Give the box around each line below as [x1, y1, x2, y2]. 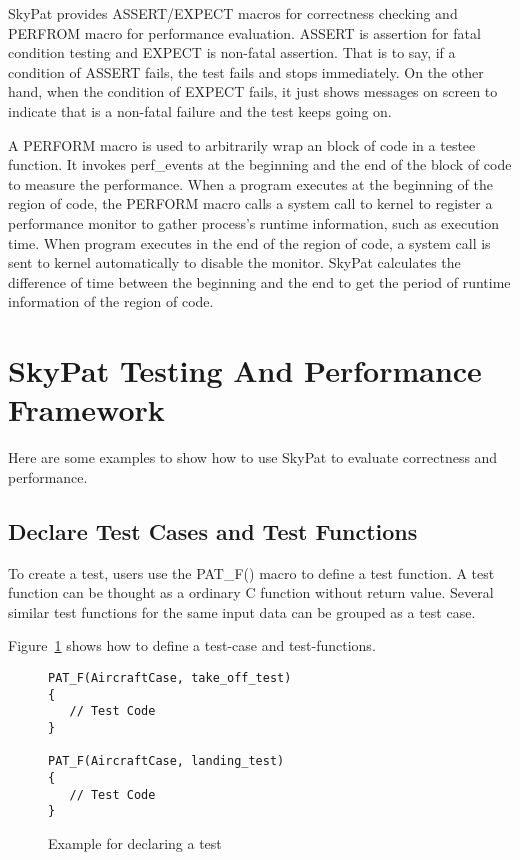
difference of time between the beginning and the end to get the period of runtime [8, 271, 511, 292]
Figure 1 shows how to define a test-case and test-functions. [8, 635, 376, 656]
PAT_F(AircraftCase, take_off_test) [48, 670, 292, 685]
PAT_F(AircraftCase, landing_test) [48, 754, 285, 769]
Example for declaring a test [48, 832, 222, 853]
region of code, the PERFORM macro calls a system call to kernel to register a [8, 193, 493, 214]
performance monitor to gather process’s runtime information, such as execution [8, 212, 500, 233]
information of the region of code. [8, 291, 214, 312]
